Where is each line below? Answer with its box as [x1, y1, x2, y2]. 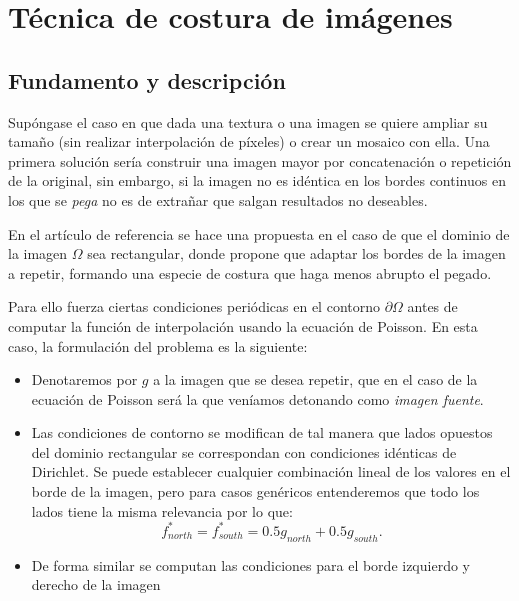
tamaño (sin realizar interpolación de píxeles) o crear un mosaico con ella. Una [8, 131, 490, 152]
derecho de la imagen [31, 574, 161, 595]
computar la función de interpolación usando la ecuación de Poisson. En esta [8, 315, 478, 336]
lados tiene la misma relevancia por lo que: [31, 500, 293, 521]
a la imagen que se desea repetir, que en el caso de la [153, 369, 478, 390]
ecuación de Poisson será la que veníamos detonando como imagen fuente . [31, 388, 484, 409]
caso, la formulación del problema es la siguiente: [8, 335, 308, 356]
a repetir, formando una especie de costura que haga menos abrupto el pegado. [8, 262, 492, 283]
